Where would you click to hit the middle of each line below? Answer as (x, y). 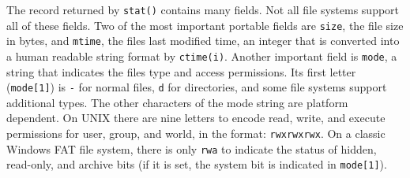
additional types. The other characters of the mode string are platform (177, 102)
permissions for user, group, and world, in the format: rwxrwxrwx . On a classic (196, 133)
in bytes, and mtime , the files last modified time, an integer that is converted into (203, 41)
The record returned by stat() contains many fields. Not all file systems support (203, 9)
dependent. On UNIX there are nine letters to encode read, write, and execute (196, 118)
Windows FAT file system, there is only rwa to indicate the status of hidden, (192, 148)
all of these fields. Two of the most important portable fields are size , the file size (205, 25)
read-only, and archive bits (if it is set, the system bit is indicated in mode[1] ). (197, 164)
